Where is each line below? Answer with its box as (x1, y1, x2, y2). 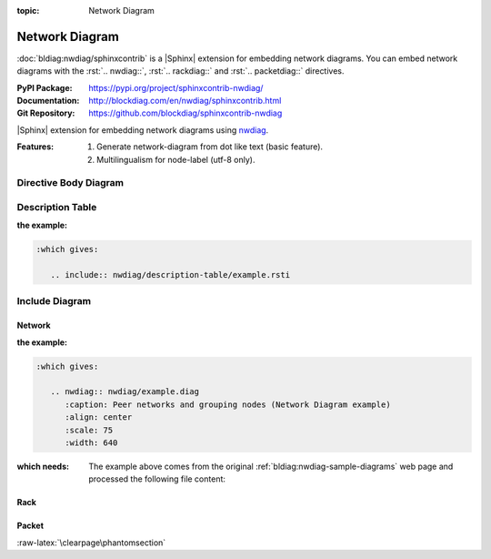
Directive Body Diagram (16, 177, 125, 189)
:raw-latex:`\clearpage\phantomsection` (16, 537, 166, 548)
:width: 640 (65, 437, 118, 448)
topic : (16, 5, 40, 15)
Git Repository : (16, 107, 75, 118)
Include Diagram (16, 295, 91, 308)
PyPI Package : (16, 82, 73, 93)
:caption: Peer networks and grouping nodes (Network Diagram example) (65, 399, 391, 410)
